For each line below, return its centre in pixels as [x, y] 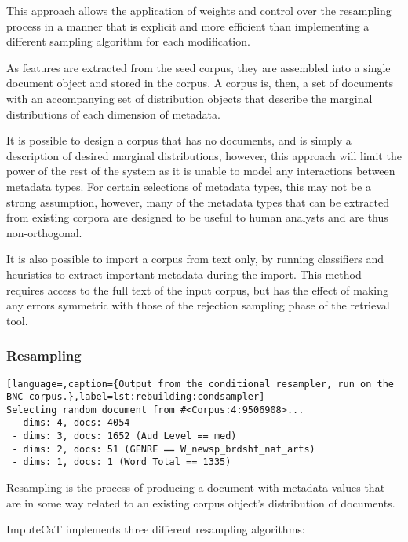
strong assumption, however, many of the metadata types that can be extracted [198, 201]
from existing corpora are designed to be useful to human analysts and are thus [197, 217]
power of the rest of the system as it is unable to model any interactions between [201, 171]
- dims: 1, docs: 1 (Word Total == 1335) [122, 462]
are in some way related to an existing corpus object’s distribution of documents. [201, 502]
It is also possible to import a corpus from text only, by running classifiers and [195, 259]
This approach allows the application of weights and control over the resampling [199, 10]
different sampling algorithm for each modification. [128, 41]
